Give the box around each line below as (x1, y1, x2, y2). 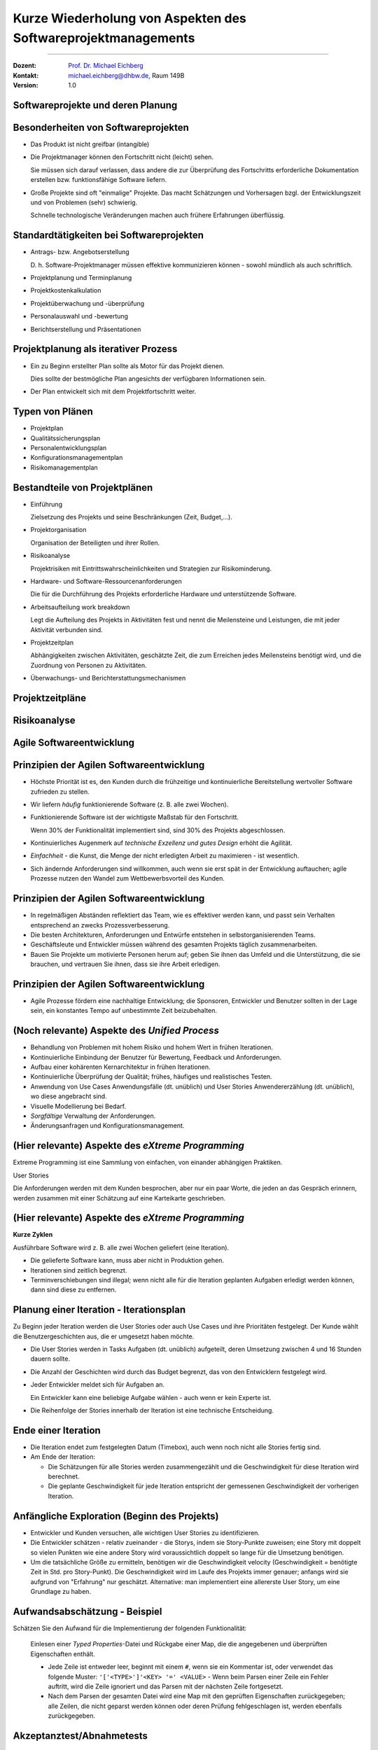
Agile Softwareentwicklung (13, 737, 135, 749)
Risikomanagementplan (30, 463, 98, 472)
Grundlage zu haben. (30, 1588, 91, 1596)
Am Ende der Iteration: (30, 1452, 96, 1461)
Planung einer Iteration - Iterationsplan (13, 1304, 185, 1316)
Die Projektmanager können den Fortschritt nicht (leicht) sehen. (30, 153, 213, 161)
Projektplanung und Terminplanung (30, 274, 132, 282)
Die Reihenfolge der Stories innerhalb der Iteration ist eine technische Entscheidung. (30, 1406, 274, 1415)
